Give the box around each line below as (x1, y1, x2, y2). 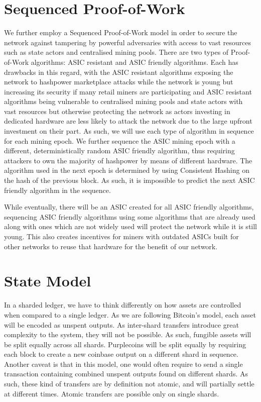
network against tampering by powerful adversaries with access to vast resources (4, 37, 251, 47)
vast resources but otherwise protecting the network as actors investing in (4, 106, 230, 116)
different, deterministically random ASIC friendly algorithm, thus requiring (4, 145, 235, 156)
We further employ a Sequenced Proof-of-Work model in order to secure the (4, 27, 237, 38)
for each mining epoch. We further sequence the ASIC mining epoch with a (4, 135, 235, 146)
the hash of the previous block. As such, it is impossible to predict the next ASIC (4, 175, 255, 185)
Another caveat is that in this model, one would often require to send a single (4, 358, 243, 369)
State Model (4, 270, 91, 291)
